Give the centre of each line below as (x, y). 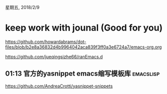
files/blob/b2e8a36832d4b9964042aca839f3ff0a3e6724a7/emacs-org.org (83, 47)
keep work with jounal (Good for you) (84, 28)
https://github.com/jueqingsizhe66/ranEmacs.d (54, 56)
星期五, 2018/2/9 (23, 7)
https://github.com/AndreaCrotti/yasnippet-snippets (59, 86)
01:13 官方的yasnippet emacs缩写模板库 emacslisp (82, 74)
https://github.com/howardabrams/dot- (46, 41)
